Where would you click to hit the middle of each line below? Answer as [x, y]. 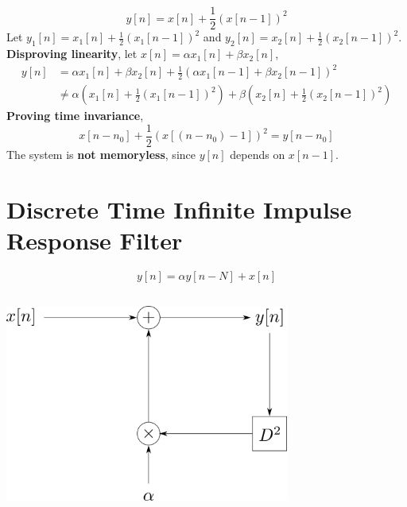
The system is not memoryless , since [101, 154]
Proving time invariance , [75, 116]
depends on [258, 154]
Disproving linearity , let [72, 54]
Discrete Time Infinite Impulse [179, 209]
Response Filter [95, 240]
